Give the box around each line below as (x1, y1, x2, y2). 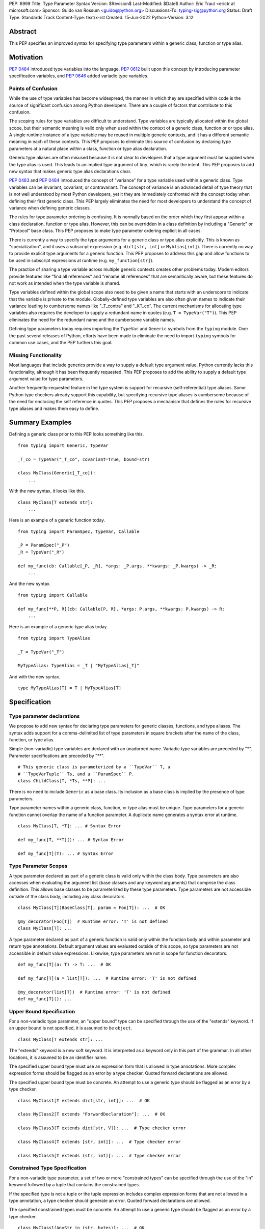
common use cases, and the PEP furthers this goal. (9, 340, 113, 346)
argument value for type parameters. (9, 376, 83, 381)
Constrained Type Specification (9, 1165, 87, 1171)
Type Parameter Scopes (9, 863, 68, 870)
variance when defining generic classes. (9, 205, 91, 211)
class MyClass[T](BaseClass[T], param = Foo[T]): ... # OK (18, 905, 165, 910)
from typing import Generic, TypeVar (18, 442, 109, 448)
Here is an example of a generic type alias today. (9, 624, 108, 630)
